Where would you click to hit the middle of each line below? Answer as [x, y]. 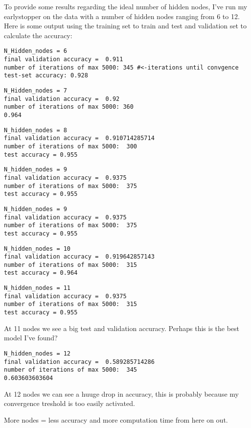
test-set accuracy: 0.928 [46, 76]
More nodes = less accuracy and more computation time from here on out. [116, 419]
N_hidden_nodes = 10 [37, 249]
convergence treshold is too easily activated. [69, 403]
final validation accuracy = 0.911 [64, 59]
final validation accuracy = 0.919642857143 [79, 257]
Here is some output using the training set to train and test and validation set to [125, 26]
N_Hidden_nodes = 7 [35, 91]
